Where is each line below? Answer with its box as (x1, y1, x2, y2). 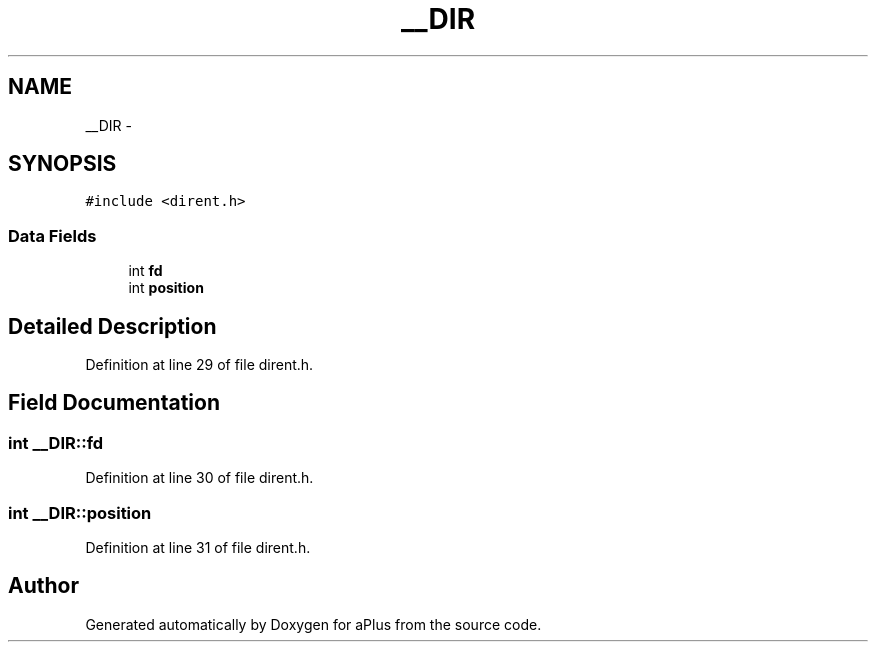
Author (8, 573, 79, 599)
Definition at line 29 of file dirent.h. (85, 356, 314, 374)
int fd (128, 262, 163, 280)
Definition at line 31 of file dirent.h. (85, 539, 311, 556)
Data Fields (8, 225, 97, 246)
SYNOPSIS (8, 151, 117, 177)
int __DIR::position (8, 502, 152, 523)
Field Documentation (8, 390, 220, 416)
